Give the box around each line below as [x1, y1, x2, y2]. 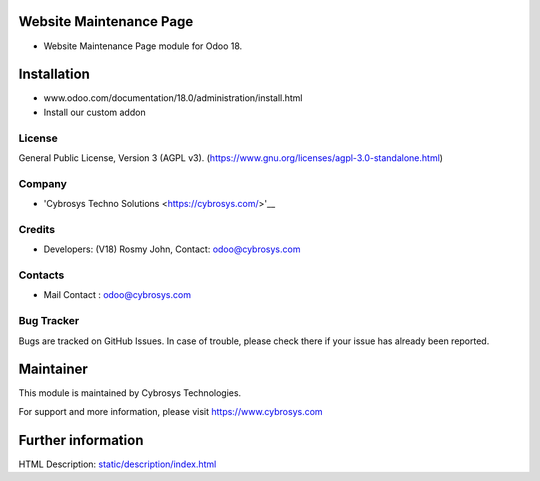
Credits [18, 222, 55, 236]
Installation [18, 66, 90, 83]
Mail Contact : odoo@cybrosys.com [43, 289, 192, 301]
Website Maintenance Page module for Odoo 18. [43, 40, 243, 52]
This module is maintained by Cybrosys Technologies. [18, 387, 242, 399]
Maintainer [18, 361, 89, 378]
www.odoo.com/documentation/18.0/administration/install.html [43, 92, 304, 104]
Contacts [18, 268, 65, 282]
